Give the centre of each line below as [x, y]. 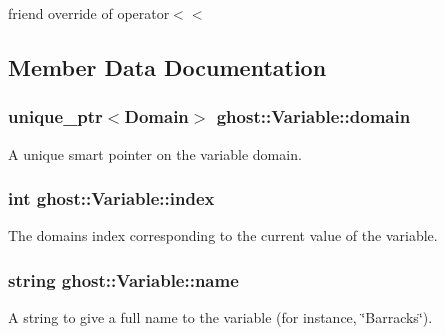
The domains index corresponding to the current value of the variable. [223, 235]
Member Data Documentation [167, 66]
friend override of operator [89, 13]
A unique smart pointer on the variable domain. [155, 153]
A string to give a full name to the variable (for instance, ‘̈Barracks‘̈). [220, 317]
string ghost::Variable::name [123, 279]
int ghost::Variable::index [111, 198]
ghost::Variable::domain [313, 116]
